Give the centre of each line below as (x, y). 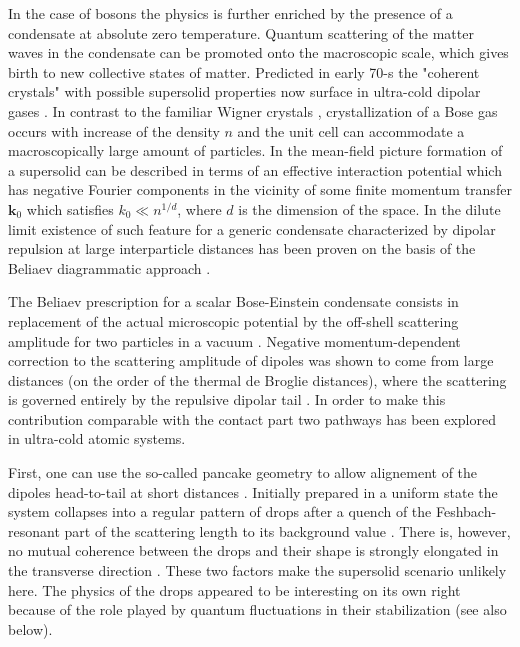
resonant (34, 530)
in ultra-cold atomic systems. (97, 438)
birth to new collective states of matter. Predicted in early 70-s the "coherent (244, 71)
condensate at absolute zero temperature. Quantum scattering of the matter (241, 32)
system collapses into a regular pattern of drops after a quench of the (220, 511)
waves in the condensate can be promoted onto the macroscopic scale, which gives (258, 52)
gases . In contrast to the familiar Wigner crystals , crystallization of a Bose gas (253, 110)
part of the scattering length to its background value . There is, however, (287, 530)
